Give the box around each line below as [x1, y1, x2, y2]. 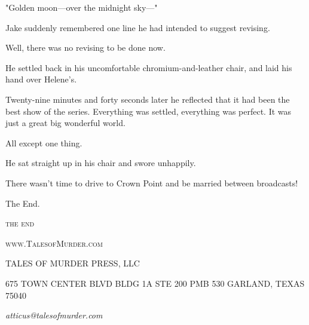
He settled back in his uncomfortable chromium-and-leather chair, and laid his [5, 61, 292, 73]
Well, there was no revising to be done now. [5, 41, 166, 54]
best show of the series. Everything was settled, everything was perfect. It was [5, 105, 292, 117]
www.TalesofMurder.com [5, 237, 103, 249]
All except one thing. [5, 136, 82, 149]
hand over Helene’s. [5, 73, 77, 85]
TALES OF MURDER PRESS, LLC [5, 257, 140, 269]
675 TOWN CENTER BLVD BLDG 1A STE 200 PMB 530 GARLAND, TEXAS [5, 277, 305, 289]
